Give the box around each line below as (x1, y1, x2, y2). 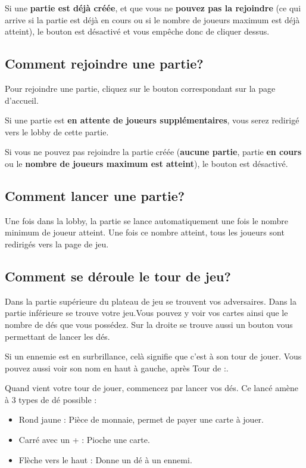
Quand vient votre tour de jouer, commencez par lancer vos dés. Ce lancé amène (5, 382, 299, 394)
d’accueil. (5, 94, 39, 106)
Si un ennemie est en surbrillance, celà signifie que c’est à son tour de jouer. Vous (5, 350, 302, 362)
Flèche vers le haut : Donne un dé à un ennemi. (18, 453, 192, 466)
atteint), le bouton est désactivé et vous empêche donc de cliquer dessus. (5, 25, 270, 38)
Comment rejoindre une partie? (5, 54, 204, 73)
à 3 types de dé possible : (5, 393, 97, 405)
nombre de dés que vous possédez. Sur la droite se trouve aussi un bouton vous (5, 318, 293, 330)
